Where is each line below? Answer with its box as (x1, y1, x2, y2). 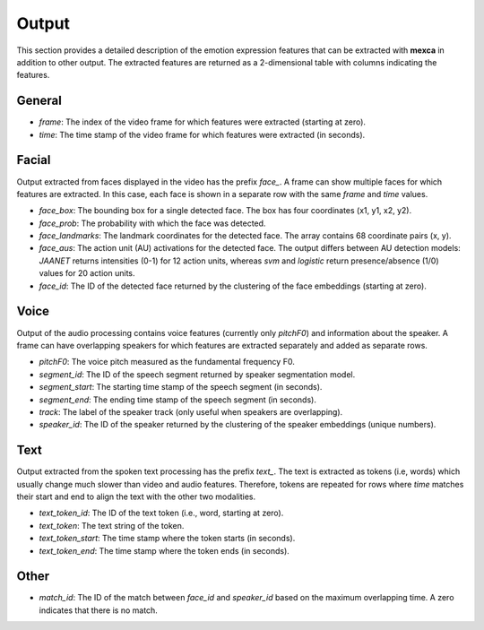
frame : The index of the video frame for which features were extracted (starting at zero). (39, 117, 367, 127)
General (16, 93, 63, 108)
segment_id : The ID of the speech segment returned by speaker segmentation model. (39, 368, 356, 380)
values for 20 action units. (39, 268, 135, 279)
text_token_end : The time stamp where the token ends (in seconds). (39, 545, 290, 556)
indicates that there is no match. (39, 605, 159, 616)
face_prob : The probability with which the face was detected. (39, 218, 266, 229)
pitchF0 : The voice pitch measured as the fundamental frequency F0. (39, 357, 295, 367)
